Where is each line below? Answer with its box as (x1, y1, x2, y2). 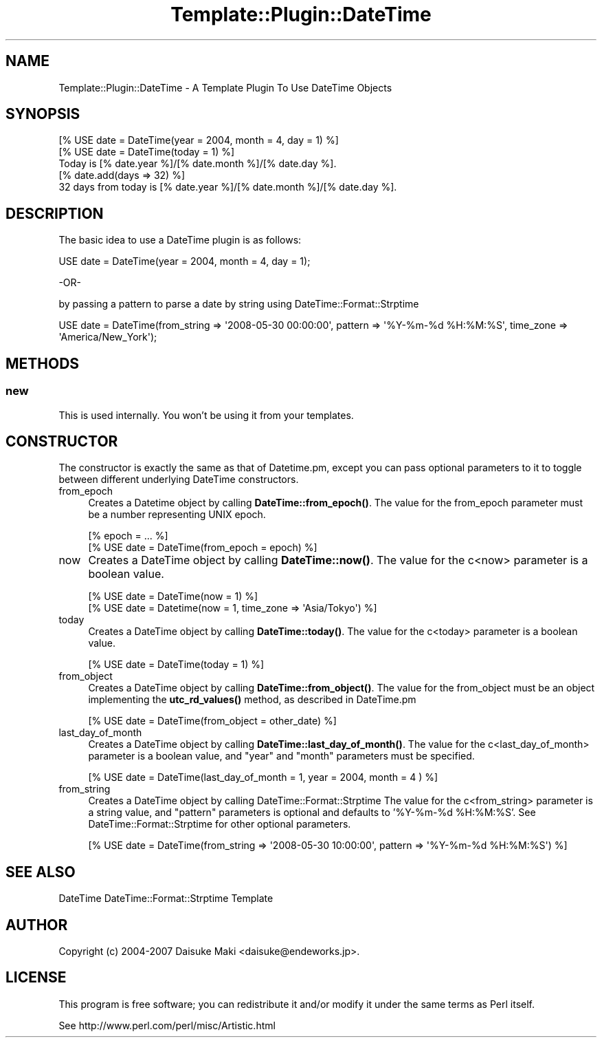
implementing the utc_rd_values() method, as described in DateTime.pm (88, 693, 416, 706)
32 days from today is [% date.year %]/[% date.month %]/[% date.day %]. (58, 181, 397, 193)
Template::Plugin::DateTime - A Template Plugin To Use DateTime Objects (58, 81, 392, 94)
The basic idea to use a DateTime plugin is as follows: (58, 234, 302, 246)
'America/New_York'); (58, 331, 157, 343)
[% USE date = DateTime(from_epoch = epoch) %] (88, 541, 317, 554)
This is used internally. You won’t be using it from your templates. (58, 409, 354, 421)
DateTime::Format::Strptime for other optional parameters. (88, 818, 351, 830)
